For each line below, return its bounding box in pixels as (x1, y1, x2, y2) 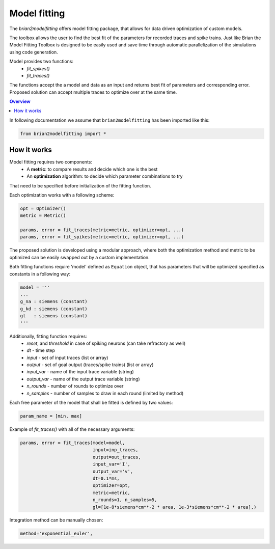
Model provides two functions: (9, 59, 74, 65)
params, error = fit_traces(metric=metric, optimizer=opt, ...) (20, 227, 184, 233)
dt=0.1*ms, (92, 475, 120, 481)
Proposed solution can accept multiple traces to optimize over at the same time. (9, 89, 177, 95)
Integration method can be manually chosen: (9, 517, 103, 523)
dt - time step (26, 347, 56, 353)
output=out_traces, (92, 454, 141, 460)
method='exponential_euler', (20, 531, 93, 537)
